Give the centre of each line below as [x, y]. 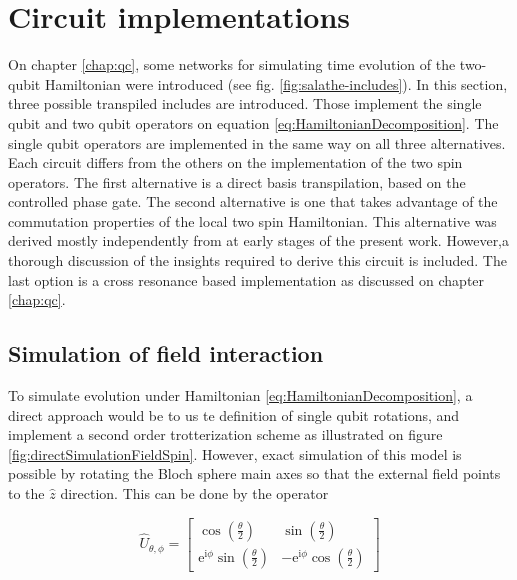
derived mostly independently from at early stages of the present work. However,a [259, 240]
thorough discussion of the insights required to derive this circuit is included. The [257, 260]
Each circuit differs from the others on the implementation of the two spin [235, 162]
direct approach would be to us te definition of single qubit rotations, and [234, 414]
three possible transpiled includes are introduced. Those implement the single [245, 103]
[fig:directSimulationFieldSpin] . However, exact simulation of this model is [235, 453]
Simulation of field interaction [166, 353]
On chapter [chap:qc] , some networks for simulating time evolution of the [232, 64]
